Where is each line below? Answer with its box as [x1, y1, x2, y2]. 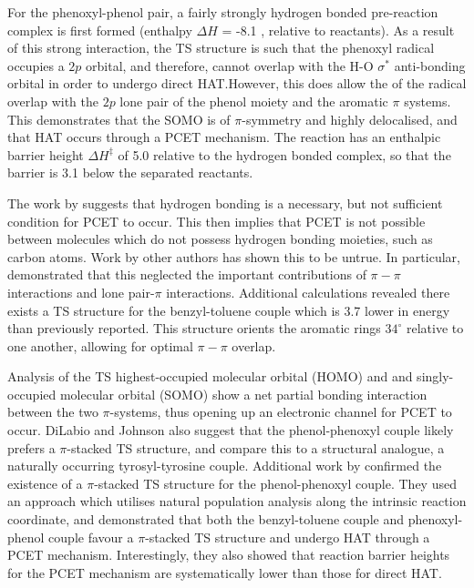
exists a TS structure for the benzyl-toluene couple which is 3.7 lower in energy [7, 300, 450, 319]
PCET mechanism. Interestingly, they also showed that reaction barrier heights [7, 545, 450, 564]
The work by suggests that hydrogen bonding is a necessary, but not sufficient [7, 193, 443, 212]
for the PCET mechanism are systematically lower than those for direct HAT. [7, 563, 442, 582]
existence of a [7, 473, 83, 492]
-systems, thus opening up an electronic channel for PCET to [109, 402, 452, 421]
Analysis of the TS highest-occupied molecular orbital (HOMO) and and [7, 367, 413, 386]
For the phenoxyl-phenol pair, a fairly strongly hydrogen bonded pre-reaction [7, 3, 438, 21]
